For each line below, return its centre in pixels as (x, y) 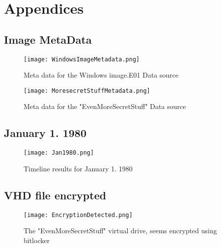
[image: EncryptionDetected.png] (78, 215)
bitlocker (37, 240)
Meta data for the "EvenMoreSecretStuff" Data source (105, 106)
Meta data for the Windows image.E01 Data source (101, 75)
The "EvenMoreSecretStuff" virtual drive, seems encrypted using (120, 231)
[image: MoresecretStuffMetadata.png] (87, 91)
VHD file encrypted (55, 195)
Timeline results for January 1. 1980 (78, 168)
